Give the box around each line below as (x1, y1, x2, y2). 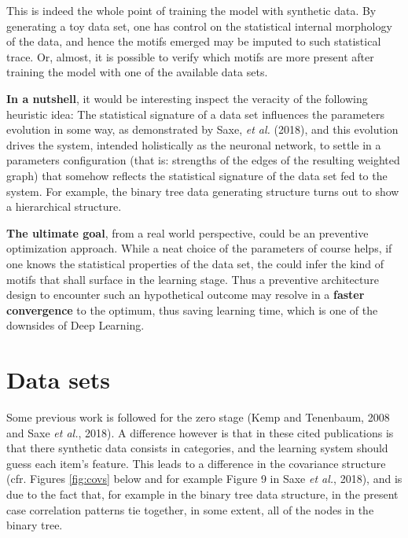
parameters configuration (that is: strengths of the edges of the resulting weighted (6, 152, 400, 168)
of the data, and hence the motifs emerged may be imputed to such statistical (6, 33, 381, 50)
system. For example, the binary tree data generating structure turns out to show (6, 182, 399, 199)
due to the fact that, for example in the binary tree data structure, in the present (6, 485, 399, 502)
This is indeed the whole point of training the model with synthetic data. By (6, 2, 377, 18)
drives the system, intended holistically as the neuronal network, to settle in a (6, 136, 381, 153)
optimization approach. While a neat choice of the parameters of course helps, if (6, 240, 392, 256)
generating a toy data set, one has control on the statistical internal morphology (6, 17, 392, 34)
